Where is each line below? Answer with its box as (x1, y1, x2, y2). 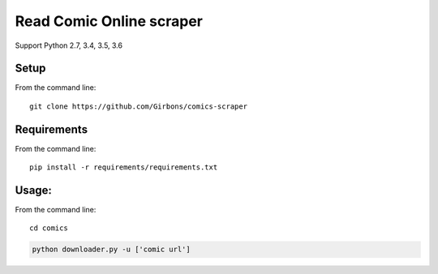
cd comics (29, 224, 68, 233)
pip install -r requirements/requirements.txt (29, 163, 218, 172)
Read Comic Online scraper (15, 12, 203, 30)
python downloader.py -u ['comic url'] (32, 245, 191, 255)
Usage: (15, 183, 53, 197)
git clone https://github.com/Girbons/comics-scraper (29, 101, 247, 111)
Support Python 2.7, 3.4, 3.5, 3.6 (15, 41, 123, 50)
